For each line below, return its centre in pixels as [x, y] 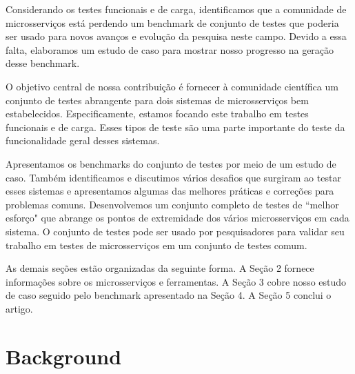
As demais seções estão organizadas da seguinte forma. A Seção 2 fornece [160, 268]
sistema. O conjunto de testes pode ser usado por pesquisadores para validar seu [175, 231]
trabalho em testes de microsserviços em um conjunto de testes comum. [156, 245]
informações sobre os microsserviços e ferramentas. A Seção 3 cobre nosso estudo [176, 281]
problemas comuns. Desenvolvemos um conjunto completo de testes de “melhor [172, 204]
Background [64, 356]
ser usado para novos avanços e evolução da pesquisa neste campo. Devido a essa [176, 36]
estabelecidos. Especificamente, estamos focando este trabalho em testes [157, 114]
